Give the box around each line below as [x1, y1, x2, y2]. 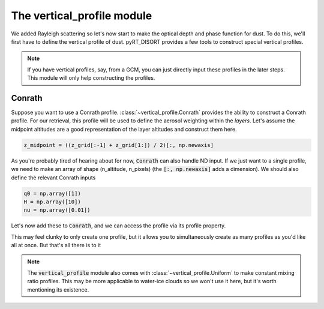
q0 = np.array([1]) [23, 190, 81, 197]
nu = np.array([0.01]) [23, 207, 91, 214]
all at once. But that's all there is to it [11, 242, 101, 249]
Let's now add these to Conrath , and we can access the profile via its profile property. [11, 222, 226, 229]
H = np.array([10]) [23, 198, 81, 205]
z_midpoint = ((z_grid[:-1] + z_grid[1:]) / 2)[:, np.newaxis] [23, 142, 214, 148]
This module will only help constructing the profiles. [27, 74, 155, 82]
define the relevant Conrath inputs [11, 174, 96, 181]
